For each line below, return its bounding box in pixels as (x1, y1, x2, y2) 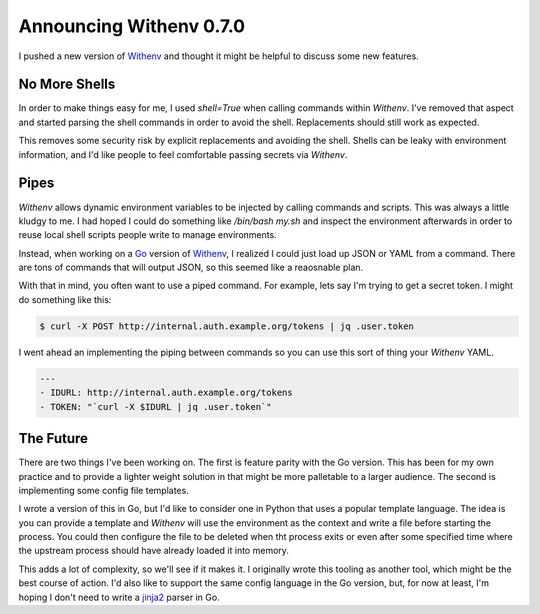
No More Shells (18, 76, 116, 93)
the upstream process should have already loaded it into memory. (18, 545, 290, 557)
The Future (18, 430, 89, 447)
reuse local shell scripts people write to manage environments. (18, 229, 277, 241)
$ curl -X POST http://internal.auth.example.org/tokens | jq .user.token (39, 320, 415, 332)
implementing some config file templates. (18, 484, 189, 496)
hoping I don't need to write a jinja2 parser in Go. (18, 591, 220, 603)
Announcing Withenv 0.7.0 (18, 15, 245, 37)
